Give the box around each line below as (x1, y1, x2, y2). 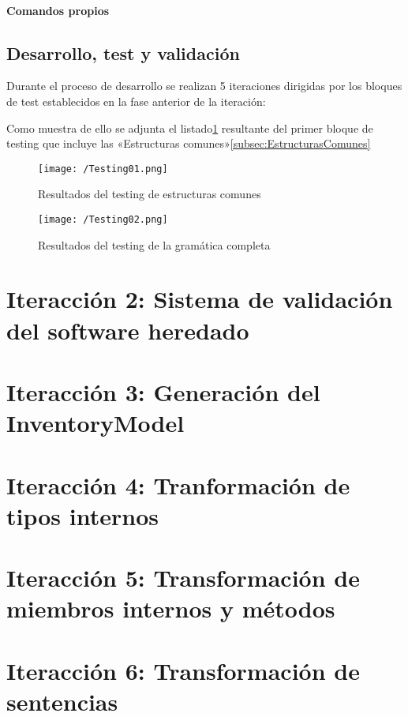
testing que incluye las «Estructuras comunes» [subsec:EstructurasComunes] (6, 135, 371, 152)
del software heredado (6, 313, 249, 346)
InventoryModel (6, 407, 185, 439)
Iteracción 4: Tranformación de (6, 468, 350, 501)
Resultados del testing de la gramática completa (38, 236, 271, 253)
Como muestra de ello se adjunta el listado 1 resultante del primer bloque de (6, 119, 373, 136)
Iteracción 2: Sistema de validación (6, 283, 393, 315)
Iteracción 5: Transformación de (6, 561, 360, 594)
